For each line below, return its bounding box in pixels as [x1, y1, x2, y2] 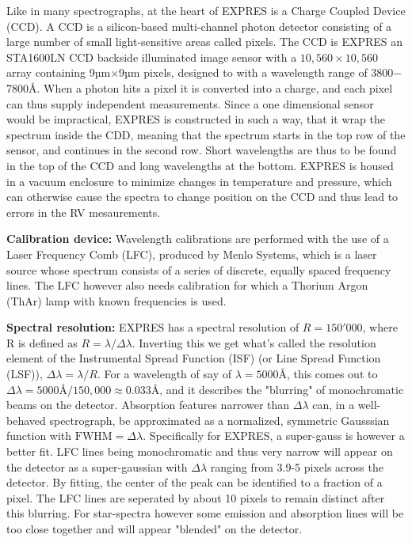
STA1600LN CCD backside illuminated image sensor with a [6, 48, 297, 65]
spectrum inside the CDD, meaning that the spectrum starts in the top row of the [6, 126, 406, 142]
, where [362, 319, 398, 335]
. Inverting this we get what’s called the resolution [132, 334, 376, 351]
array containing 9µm [6, 64, 111, 81]
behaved [6, 411, 46, 428]
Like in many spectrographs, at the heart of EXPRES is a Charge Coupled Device [6, 2, 406, 18]
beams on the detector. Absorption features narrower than [6, 396, 290, 413]
